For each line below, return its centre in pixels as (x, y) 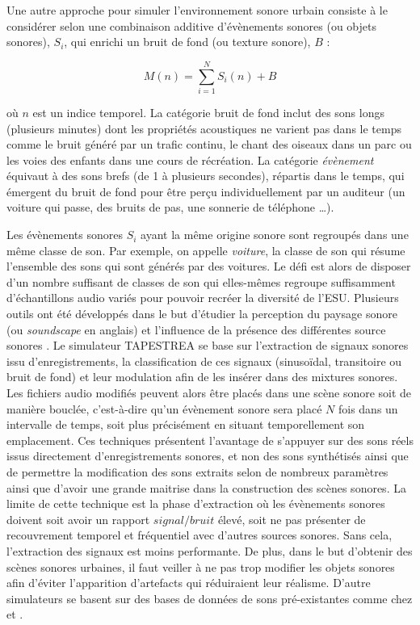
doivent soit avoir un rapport (78, 519)
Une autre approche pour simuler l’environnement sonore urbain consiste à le (197, 10)
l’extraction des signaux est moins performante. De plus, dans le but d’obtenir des (210, 550)
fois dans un (368, 408)
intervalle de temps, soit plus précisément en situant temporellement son (186, 424)
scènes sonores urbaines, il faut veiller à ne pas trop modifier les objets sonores (201, 566)
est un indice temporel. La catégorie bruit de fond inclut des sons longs (208, 112)
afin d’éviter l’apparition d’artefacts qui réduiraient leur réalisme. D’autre (189, 583)
